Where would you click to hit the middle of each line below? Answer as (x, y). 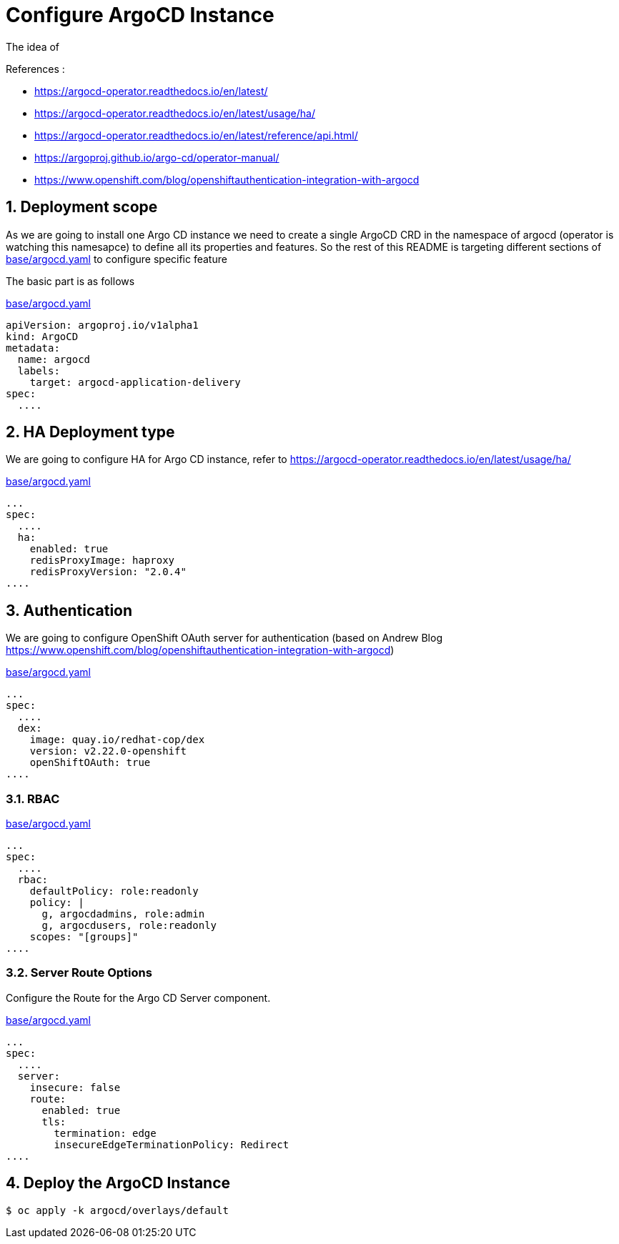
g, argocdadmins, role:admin (123, 914)
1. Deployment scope (82, 207)
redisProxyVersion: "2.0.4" (108, 572)
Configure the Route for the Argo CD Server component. (138, 997)
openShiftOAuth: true (90, 763)
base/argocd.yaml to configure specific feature (117, 259)
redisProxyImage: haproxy (102, 561)
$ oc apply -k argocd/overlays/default (117, 1210)
